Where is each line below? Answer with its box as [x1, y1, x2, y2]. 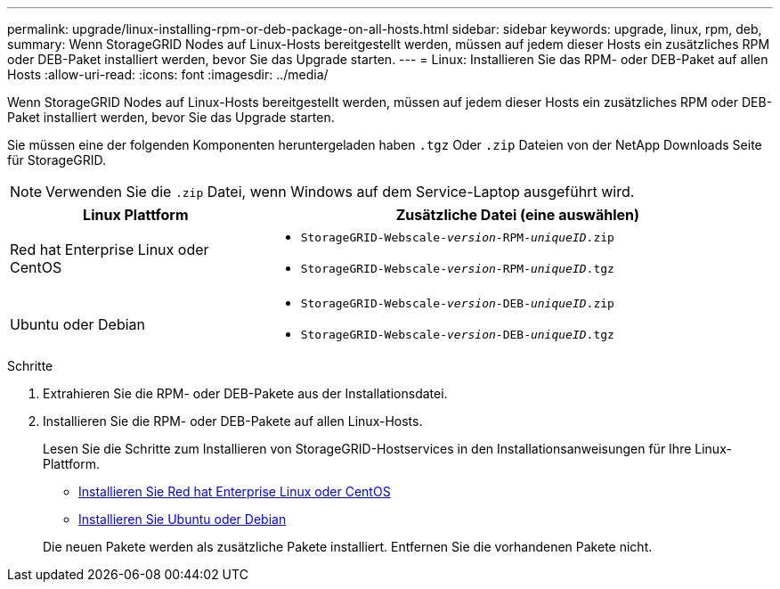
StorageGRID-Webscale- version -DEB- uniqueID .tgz [300, 328, 614, 341]
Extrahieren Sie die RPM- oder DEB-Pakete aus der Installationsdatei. [43, 386, 448, 401]
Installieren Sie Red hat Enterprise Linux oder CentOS [78, 484, 391, 499]
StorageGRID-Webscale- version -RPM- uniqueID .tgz [300, 262, 614, 275]
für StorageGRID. [7, 152, 107, 168]
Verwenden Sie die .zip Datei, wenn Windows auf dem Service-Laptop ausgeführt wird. [45, 183, 635, 200]
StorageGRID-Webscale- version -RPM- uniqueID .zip [300, 231, 614, 244]
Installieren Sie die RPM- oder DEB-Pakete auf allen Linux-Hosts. [43, 413, 423, 429]
